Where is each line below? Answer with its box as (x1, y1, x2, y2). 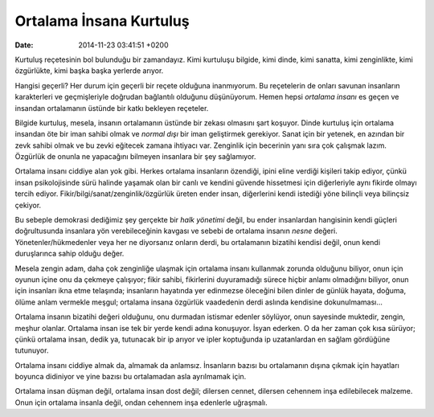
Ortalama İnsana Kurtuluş (14, 12, 190, 30)
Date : (14, 40, 34, 50)
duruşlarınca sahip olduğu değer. (14, 249, 125, 259)
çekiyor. (14, 200, 42, 210)
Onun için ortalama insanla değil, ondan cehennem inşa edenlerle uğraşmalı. (14, 398, 268, 407)
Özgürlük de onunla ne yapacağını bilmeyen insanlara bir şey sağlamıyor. (14, 152, 256, 161)
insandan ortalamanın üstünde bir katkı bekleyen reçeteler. (14, 103, 209, 112)
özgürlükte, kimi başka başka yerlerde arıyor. (14, 66, 164, 76)
